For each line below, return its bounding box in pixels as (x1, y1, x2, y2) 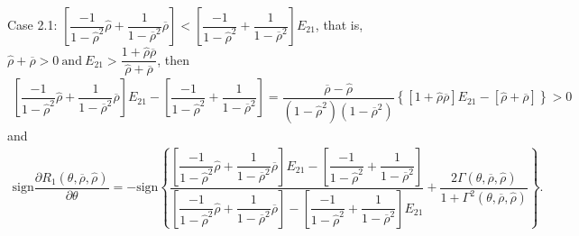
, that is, (315, 15, 363, 33)
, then (157, 50, 190, 68)
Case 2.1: (7, 15, 58, 33)
